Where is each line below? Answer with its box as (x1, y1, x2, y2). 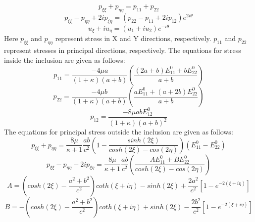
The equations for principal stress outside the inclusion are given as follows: (4, 127, 233, 137)
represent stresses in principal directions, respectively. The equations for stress (4, 44, 241, 55)
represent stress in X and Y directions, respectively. (55, 33, 211, 44)
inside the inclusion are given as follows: (4, 54, 125, 65)
